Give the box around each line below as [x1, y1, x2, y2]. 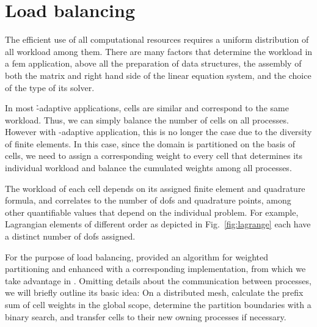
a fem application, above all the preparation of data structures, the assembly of [5, 57, 302, 70]
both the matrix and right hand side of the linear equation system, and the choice [5, 68, 312, 81]
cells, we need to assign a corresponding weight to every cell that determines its [5, 149, 303, 162]
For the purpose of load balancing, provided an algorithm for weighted [5, 250, 269, 263]
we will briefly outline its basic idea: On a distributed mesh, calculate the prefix [5, 286, 304, 299]
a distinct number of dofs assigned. [5, 230, 136, 243]
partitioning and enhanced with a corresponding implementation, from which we [5, 262, 306, 275]
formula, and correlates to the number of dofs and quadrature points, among [5, 194, 291, 207]
